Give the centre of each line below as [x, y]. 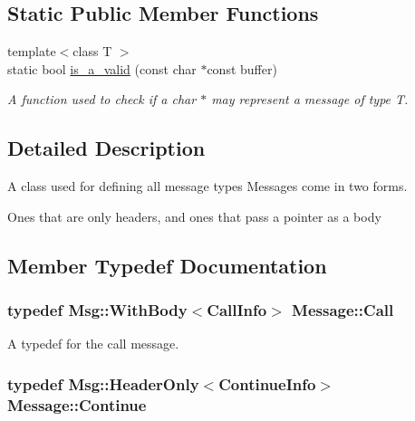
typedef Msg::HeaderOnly [103, 383]
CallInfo [237, 310]
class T [92, 51]
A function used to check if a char [102, 99]
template [32, 51]
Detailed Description [106, 148]
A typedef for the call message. [93, 344]
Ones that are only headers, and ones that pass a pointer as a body [194, 216]
